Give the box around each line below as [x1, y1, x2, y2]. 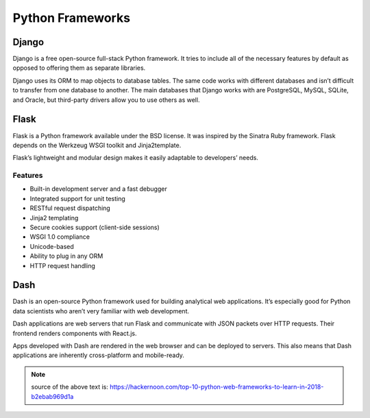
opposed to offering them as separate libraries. [12, 64, 146, 72]
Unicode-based [29, 242, 75, 250]
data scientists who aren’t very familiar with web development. [12, 306, 190, 315]
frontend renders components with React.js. [12, 329, 137, 337]
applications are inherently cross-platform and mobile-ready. [12, 351, 185, 359]
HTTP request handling [29, 261, 96, 270]
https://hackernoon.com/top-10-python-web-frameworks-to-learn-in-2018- [110, 383, 324, 391]
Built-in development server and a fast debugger [29, 185, 167, 193]
